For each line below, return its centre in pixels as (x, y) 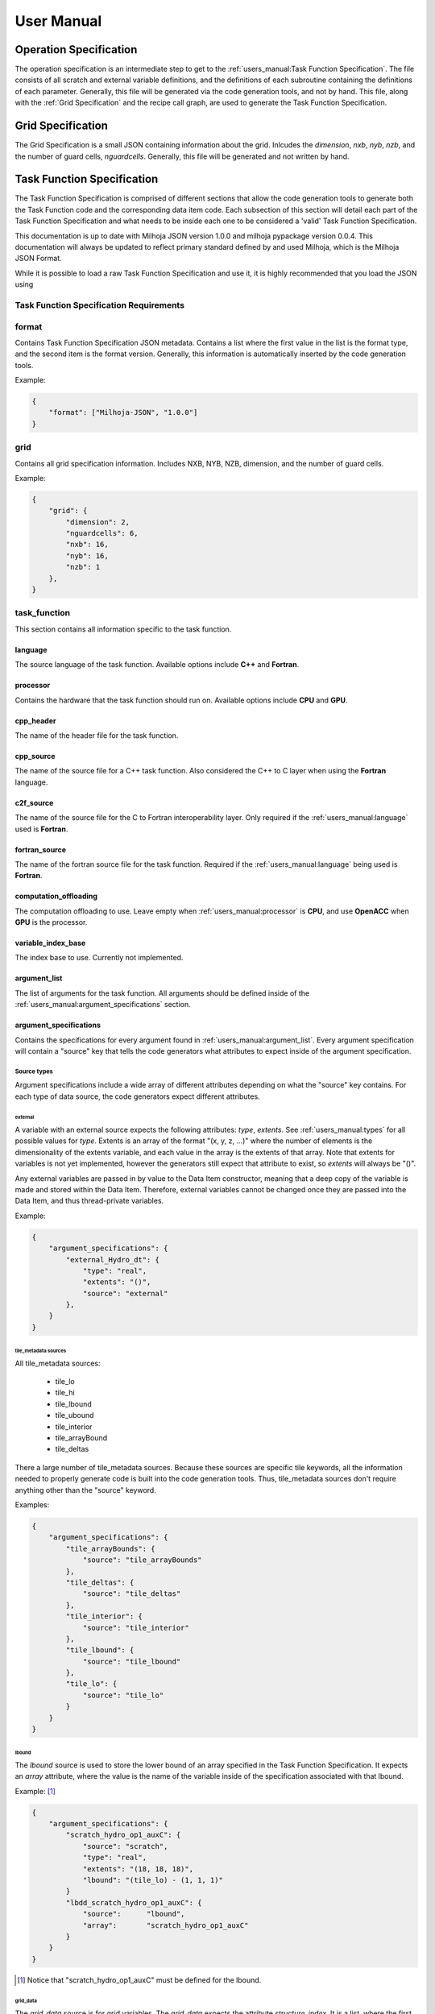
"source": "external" (125, 1293)
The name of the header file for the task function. (97, 735)
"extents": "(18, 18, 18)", (138, 1869)
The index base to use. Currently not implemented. (99, 958)
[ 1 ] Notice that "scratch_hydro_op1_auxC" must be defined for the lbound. (139, 1980)
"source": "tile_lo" (123, 1695)
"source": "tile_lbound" (132, 1661)
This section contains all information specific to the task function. (123, 629)
